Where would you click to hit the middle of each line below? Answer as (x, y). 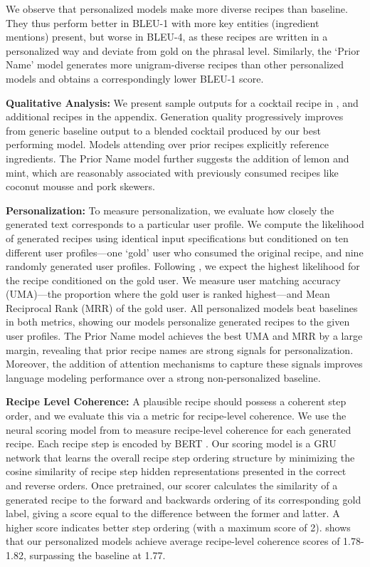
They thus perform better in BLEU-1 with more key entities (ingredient (163, 22)
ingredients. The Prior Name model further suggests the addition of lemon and (178, 158)
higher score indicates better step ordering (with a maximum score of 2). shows (178, 527)
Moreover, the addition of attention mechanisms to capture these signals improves (184, 364)
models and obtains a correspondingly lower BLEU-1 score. (135, 78)
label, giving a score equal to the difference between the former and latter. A (173, 513)
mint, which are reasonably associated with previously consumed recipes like (172, 172)
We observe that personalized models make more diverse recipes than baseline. (177, 9)
